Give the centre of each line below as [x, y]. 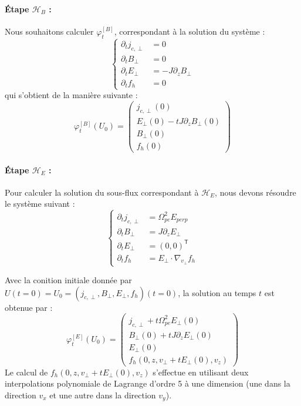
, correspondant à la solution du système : [190, 31]
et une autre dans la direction [103, 395]
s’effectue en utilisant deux [201, 372]
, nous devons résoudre [256, 192]
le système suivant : [40, 204]
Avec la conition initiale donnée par [68, 280]
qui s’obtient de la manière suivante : [71, 95]
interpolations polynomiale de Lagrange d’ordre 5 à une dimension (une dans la [148, 383]
